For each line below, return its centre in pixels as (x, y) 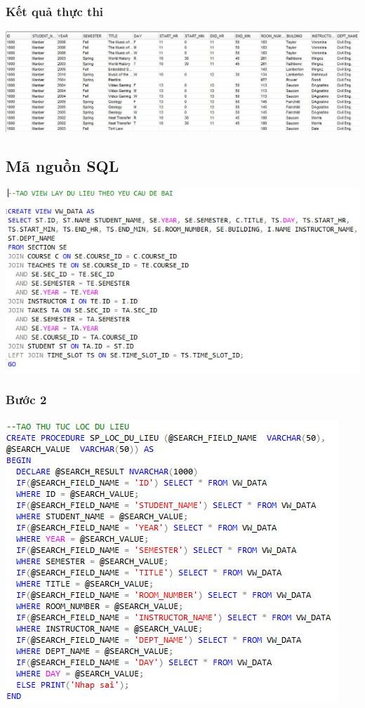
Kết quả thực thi (55, 11)
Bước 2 (26, 400)
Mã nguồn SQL (62, 166)
